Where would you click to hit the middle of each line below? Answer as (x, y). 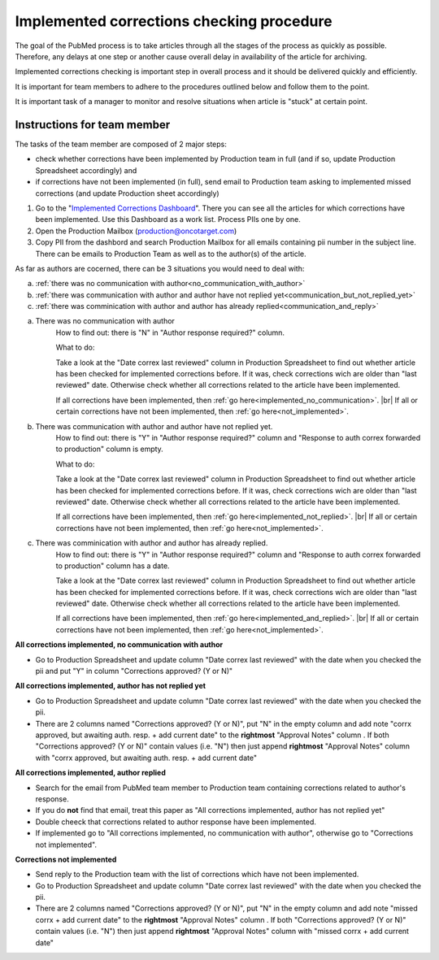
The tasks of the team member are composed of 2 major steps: (121, 144)
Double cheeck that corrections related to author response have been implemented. (176, 822)
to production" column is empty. (110, 449)
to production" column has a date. (113, 566)
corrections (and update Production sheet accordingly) (127, 193)
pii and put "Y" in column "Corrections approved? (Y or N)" (134, 671)
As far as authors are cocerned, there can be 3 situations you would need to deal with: (160, 268)
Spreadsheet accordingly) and (86, 170)
